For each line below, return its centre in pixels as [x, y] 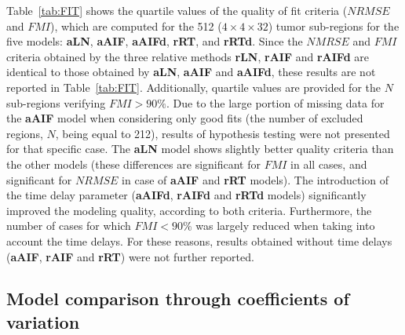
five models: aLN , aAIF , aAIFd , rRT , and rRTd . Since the [155, 41]
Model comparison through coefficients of [178, 299]
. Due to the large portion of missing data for [275, 102]
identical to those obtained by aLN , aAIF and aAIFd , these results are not [191, 72]
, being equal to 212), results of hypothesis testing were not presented [223, 133]
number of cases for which [69, 226]
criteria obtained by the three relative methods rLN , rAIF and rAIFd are [188, 56]
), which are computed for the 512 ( [136, 25]
